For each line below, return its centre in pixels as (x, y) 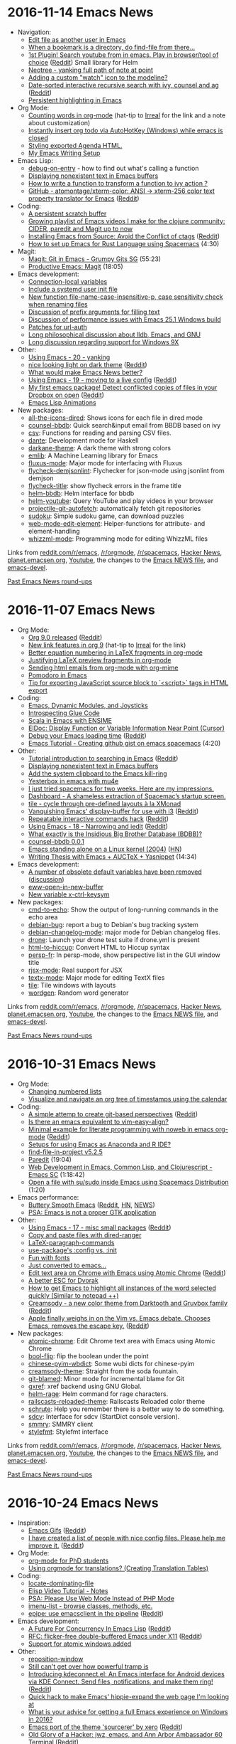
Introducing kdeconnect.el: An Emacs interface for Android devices (126, 1674)
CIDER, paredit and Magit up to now (80, 228)
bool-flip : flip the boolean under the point (88, 1355)
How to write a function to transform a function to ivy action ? (118, 183)
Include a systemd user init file (73, 289)
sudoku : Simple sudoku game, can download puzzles (106, 516)
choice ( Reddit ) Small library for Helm (83, 62)
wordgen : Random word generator (78, 993)
